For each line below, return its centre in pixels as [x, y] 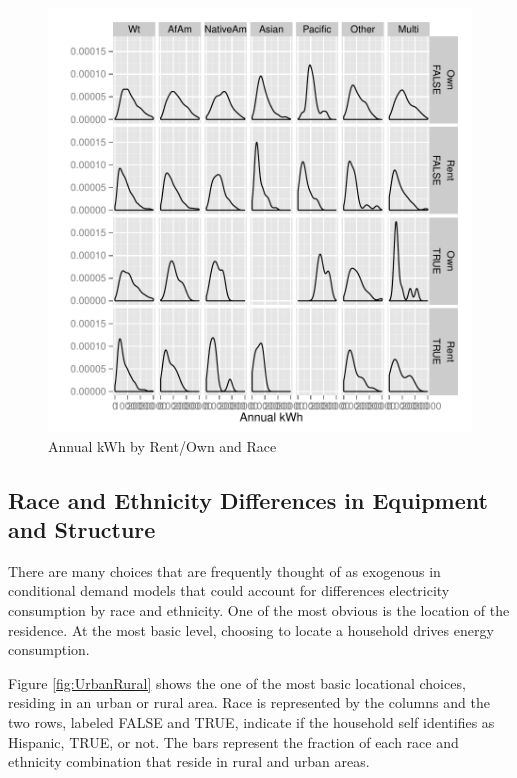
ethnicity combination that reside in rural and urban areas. [189, 761]
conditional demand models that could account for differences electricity [229, 590]
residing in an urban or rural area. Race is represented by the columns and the [249, 702]
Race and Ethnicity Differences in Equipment [248, 499]
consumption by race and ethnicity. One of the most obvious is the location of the [259, 609]
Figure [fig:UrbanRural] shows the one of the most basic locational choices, [237, 682]
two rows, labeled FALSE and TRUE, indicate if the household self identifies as [251, 721]
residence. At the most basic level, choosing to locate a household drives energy [251, 629]
